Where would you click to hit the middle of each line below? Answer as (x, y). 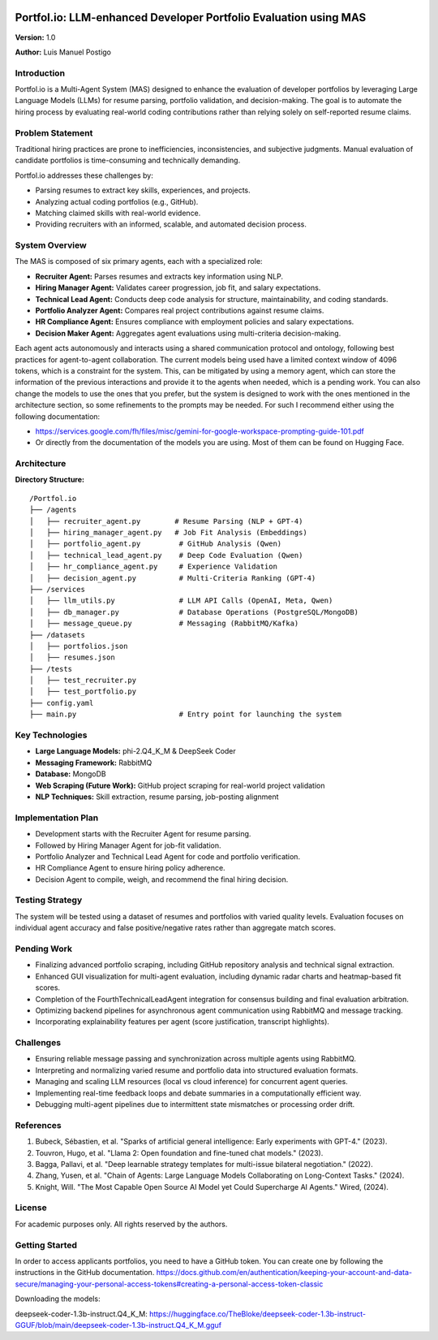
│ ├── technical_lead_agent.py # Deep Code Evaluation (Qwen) (166, 555)
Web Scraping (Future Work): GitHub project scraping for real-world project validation (180, 785)
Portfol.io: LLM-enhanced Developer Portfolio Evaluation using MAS (191, 17)
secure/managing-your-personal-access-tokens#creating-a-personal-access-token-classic (169, 1284)
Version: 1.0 (35, 37)
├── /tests (51, 669)
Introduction (40, 73)
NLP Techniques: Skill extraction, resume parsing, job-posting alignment (157, 797)
